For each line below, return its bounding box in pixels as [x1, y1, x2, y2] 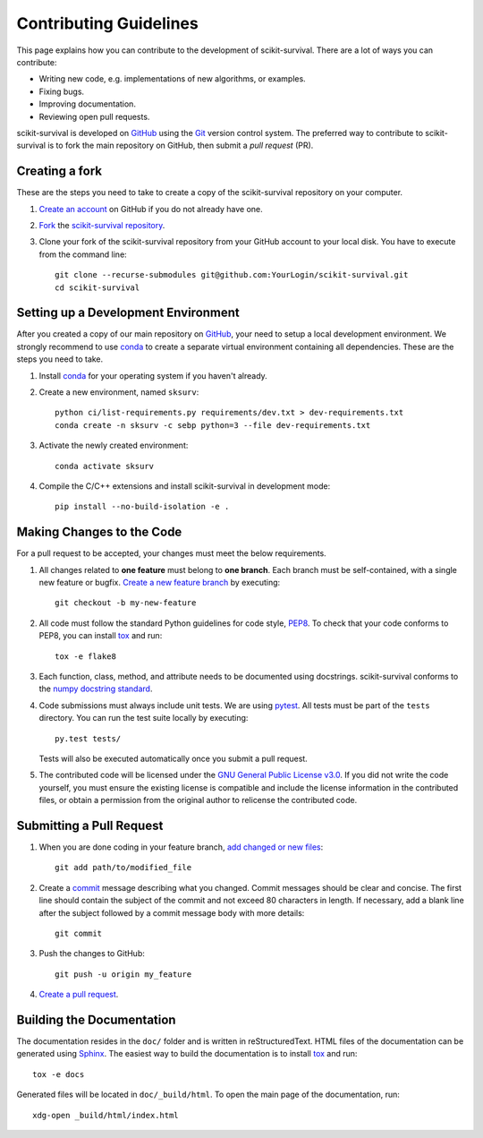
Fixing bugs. [38, 86, 85, 97]
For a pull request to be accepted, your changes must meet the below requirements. [16, 548, 326, 559]
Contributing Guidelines [16, 13, 199, 33]
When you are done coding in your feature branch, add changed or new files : [38, 842, 324, 852]
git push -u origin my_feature [55, 969, 192, 980]
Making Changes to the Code [16, 525, 182, 540]
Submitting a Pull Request [16, 817, 164, 833]
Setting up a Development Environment [16, 305, 241, 321]
